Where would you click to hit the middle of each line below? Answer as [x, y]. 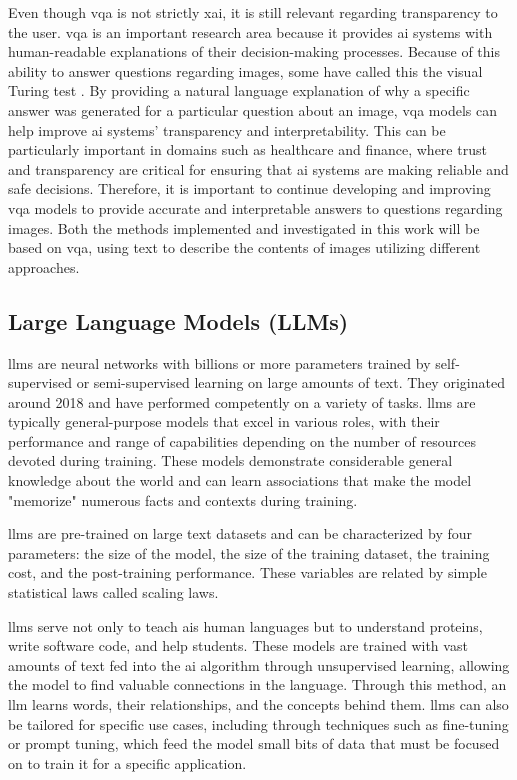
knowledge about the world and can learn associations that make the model [240, 480]
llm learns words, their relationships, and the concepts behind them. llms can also [258, 704]
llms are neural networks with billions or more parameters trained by [219, 362]
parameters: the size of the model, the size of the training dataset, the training [249, 552]
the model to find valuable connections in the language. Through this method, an [257, 684]
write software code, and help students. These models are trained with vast [238, 645]
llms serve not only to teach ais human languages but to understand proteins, [245, 625]
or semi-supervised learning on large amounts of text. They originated [290, 382]
